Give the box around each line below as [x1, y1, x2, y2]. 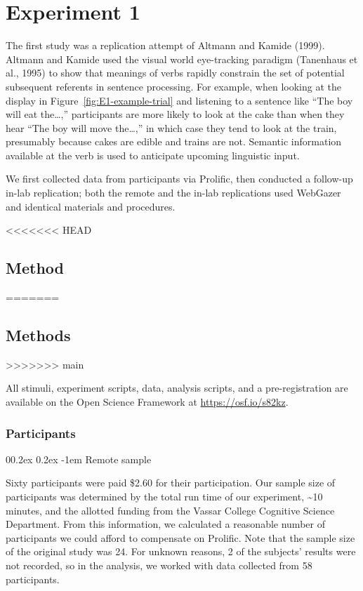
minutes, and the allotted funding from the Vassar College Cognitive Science [6, 503, 335, 517]
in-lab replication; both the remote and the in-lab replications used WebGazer [6, 185, 341, 200]
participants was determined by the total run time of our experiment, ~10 [6, 489, 323, 504]
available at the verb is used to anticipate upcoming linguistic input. [6, 147, 300, 162]
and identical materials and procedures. [6, 199, 176, 213]
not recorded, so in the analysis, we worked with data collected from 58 [6, 558, 312, 572]
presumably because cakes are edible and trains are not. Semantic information [6, 134, 342, 149]
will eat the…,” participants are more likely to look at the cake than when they [6, 107, 345, 121]
